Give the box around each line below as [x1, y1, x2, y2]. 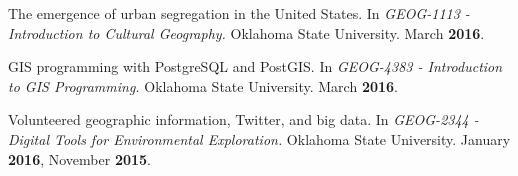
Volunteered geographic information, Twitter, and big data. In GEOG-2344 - [8, 109, 479, 130]
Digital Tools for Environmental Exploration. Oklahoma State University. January [8, 128, 511, 149]
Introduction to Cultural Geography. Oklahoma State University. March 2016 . [8, 22, 485, 43]
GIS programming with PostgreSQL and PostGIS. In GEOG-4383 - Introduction [8, 56, 503, 77]
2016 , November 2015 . [8, 148, 152, 169]
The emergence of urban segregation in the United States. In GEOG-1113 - [8, 3, 470, 23]
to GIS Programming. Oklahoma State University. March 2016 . [8, 75, 398, 96]
